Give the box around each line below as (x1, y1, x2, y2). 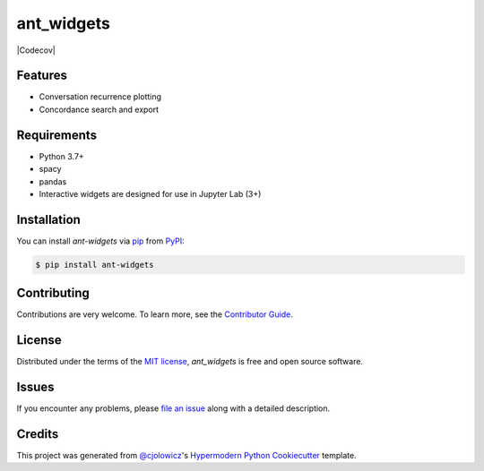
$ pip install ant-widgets (35, 260, 154, 270)
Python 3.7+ (39, 150, 84, 161)
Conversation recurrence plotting (39, 91, 161, 102)
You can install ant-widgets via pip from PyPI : (16, 235, 186, 246)
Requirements (16, 127, 98, 142)
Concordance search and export (39, 104, 160, 115)
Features (16, 68, 67, 83)
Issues (16, 380, 55, 395)
